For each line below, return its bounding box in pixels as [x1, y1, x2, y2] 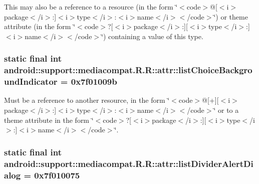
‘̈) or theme [213, 11, 248, 22]
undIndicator [4, 75, 58, 88]
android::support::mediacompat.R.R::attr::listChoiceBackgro [4, 64, 252, 76]
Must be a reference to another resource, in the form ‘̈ [4, 95, 170, 105]
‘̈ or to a [213, 105, 239, 115]
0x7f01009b [71, 75, 117, 88]
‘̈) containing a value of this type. [101, 31, 203, 41]
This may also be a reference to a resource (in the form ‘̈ [4, 2, 178, 12]
